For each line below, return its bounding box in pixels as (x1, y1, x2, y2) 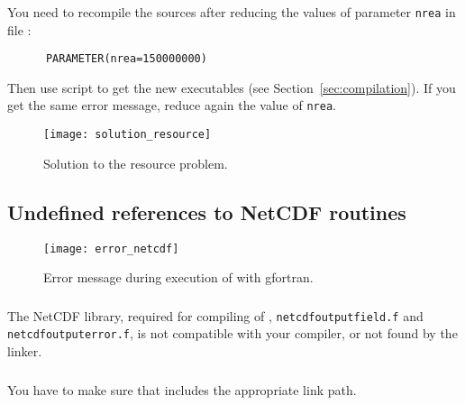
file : (7, 20, 32, 39)
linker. (7, 342, 42, 361)
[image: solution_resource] (43, 128, 212, 142)
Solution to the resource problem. (43, 153, 228, 172)
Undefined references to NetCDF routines (7, 198, 406, 226)
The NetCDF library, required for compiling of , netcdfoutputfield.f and (7, 306, 424, 325)
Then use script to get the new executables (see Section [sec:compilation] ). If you (7, 78, 456, 97)
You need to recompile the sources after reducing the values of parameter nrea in (7, 2, 456, 21)
